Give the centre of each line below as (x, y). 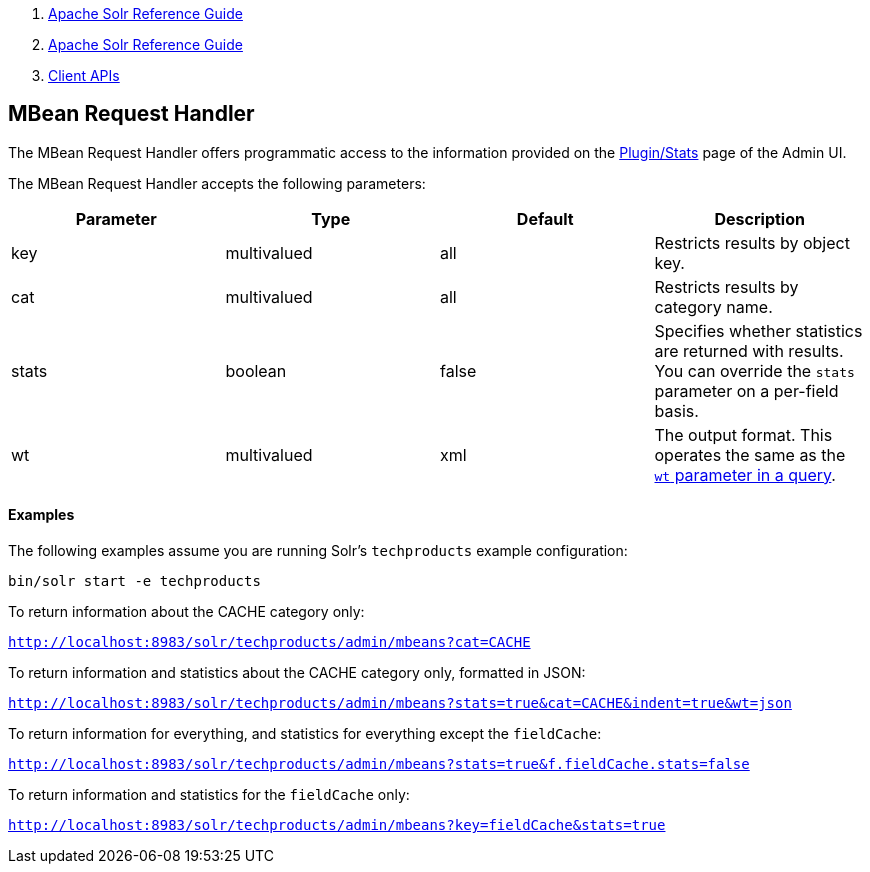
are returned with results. (749, 350)
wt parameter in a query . (745, 474)
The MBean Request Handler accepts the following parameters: (217, 183)
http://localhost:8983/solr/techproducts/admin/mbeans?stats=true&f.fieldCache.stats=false (379, 764)
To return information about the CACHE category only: (186, 612)
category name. (713, 306)
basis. (676, 410)
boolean (256, 370)
